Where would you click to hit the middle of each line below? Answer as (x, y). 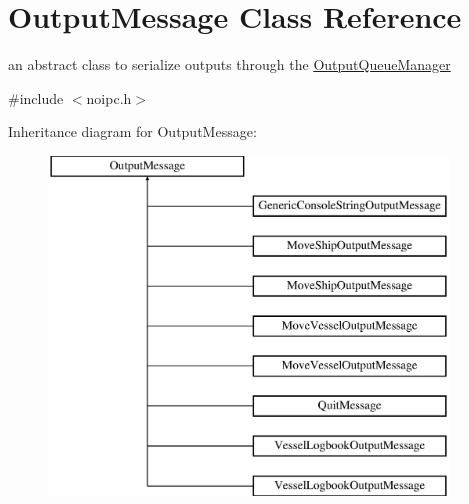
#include (36, 97)
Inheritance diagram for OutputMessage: (132, 131)
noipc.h (109, 97)
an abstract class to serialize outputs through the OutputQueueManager (229, 64)
